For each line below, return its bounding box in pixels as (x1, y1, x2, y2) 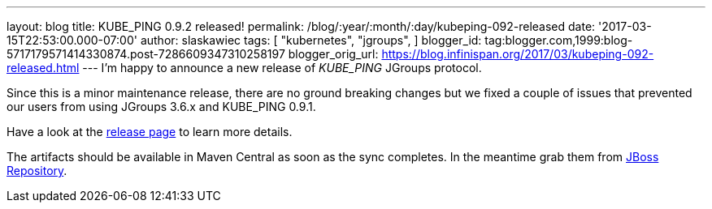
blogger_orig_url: (288, 47, 379, 61)
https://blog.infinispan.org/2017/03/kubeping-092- (381, 47, 654, 61)
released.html (7, 61, 80, 75)
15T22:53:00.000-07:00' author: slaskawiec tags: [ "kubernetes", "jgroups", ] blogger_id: (7, 33, 482, 47)
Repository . (7, 164, 67, 177)
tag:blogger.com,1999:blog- (484, 33, 633, 47)
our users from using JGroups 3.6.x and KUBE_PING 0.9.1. (7, 100, 316, 113)
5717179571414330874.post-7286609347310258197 (7, 47, 285, 61)
